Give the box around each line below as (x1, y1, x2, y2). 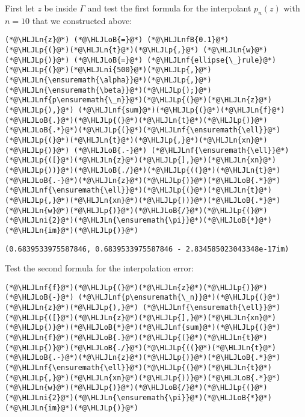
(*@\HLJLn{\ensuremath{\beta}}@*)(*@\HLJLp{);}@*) (5, 85, 212, 94)
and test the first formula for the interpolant (87, 2, 251, 14)
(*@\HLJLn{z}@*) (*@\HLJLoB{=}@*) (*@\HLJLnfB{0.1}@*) (5, 36, 229, 45)
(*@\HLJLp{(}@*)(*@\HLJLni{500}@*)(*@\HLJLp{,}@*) (5, 66, 212, 75)
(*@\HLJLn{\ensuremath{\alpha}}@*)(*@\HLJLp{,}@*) (5, 76, 212, 85)
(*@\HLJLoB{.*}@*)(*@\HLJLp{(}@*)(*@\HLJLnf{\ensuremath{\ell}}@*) (5, 126, 281, 135)
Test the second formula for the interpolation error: (5, 262, 194, 274)
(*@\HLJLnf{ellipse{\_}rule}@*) (147, 55, 277, 64)
